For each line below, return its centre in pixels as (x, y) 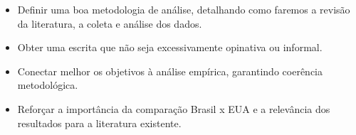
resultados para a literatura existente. (99, 123)
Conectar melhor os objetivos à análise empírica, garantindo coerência (170, 71)
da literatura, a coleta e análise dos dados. (110, 23)
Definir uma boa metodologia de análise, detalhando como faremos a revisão (184, 9)
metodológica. (48, 85)
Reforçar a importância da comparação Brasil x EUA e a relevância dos (174, 108)
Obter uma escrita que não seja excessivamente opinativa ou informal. (170, 47)
